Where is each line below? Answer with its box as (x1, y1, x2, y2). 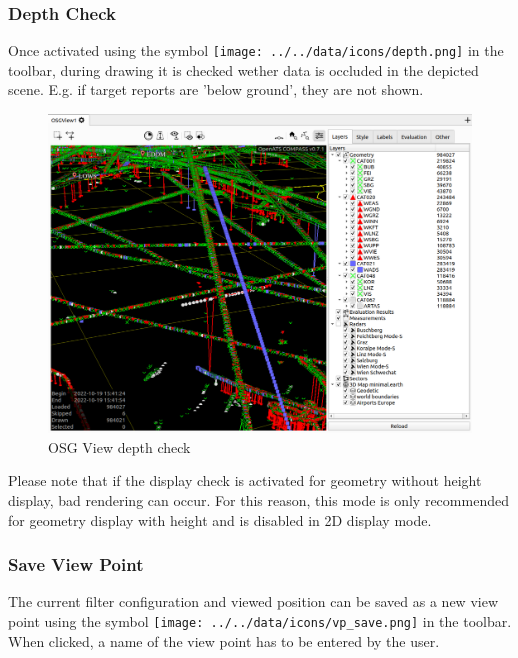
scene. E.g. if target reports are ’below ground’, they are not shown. (8, 79, 424, 100)
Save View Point (8, 552, 144, 577)
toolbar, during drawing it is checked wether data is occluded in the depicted (8, 59, 479, 80)
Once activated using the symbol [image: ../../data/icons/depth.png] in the (8, 40, 504, 61)
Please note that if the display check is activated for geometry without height (8, 470, 482, 491)
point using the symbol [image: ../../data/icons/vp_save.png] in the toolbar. (8, 611, 512, 632)
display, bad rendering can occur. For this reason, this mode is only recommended (8, 490, 509, 511)
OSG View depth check (48, 436, 191, 457)
